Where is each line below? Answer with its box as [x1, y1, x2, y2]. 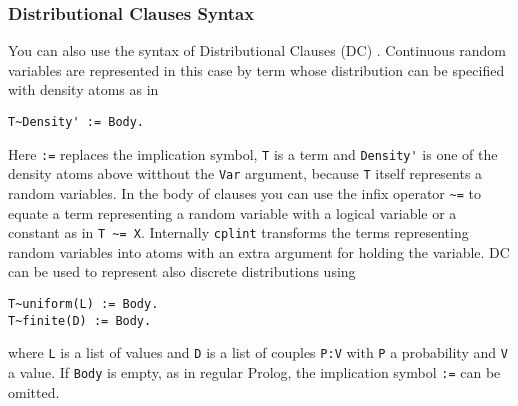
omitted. [8, 381, 60, 402]
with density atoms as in [8, 79, 159, 100]
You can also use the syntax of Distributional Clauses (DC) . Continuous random [8, 40, 507, 61]
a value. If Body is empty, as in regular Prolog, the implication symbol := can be [8, 362, 501, 383]
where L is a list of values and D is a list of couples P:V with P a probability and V [8, 342, 508, 363]
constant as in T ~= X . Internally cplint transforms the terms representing [8, 222, 469, 243]
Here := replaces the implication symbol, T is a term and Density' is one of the [8, 143, 498, 164]
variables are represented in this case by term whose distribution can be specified [8, 59, 505, 80]
